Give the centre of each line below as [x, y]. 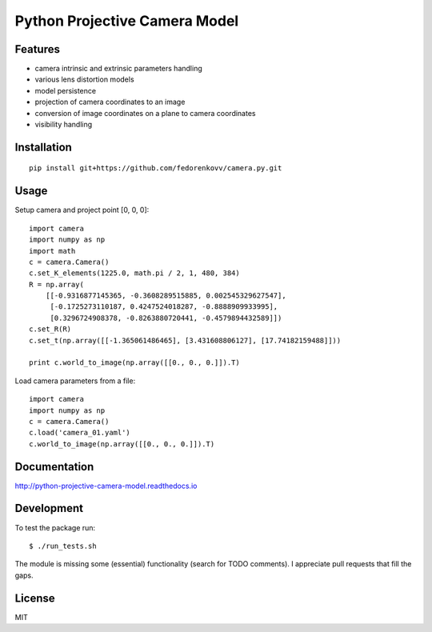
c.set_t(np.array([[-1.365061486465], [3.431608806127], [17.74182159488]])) [185, 340]
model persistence [65, 90]
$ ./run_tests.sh [63, 546]
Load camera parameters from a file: [75, 381]
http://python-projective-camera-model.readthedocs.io [106, 486]
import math [52, 251]
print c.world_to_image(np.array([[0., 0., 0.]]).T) [134, 363]
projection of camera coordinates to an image [110, 102]
